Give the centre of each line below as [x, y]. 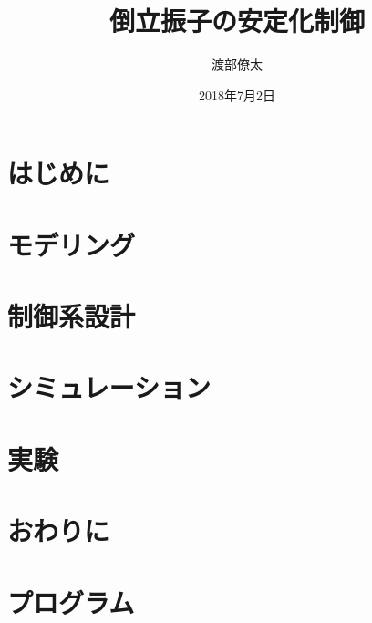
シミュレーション [109, 387]
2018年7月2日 [237, 94]
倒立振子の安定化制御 [237, 21]
